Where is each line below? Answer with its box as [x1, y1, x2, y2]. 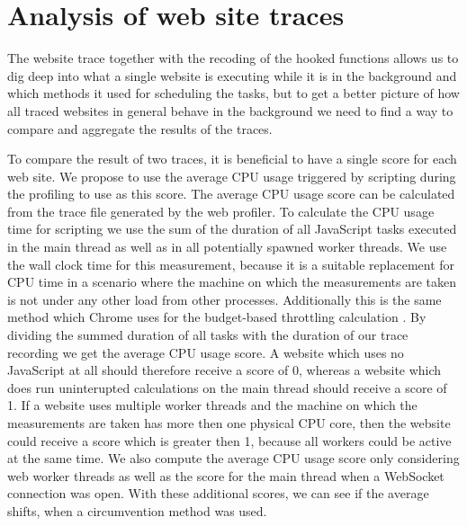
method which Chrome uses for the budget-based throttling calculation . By [7, 308, 427, 326]
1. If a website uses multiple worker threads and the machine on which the [7, 396, 418, 415]
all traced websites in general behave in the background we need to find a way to [7, 101, 454, 120]
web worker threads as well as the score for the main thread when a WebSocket [7, 466, 445, 485]
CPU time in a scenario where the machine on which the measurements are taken [7, 272, 457, 291]
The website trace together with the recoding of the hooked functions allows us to [7, 49, 459, 67]
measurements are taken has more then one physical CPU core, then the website [7, 414, 451, 432]
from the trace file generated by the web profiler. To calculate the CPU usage [7, 201, 435, 220]
